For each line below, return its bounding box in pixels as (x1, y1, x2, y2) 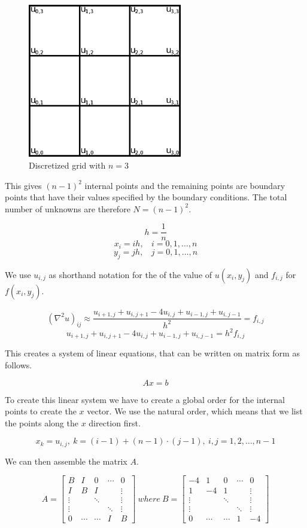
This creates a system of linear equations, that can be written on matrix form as (5, 347, 300, 359)
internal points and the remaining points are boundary (84, 179, 285, 191)
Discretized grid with (29, 158, 106, 171)
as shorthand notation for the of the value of (48, 268, 212, 280)
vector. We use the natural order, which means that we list (87, 405, 303, 417)
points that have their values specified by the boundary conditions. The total (5, 191, 287, 203)
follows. (5, 359, 32, 371)
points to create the (5, 405, 77, 417)
